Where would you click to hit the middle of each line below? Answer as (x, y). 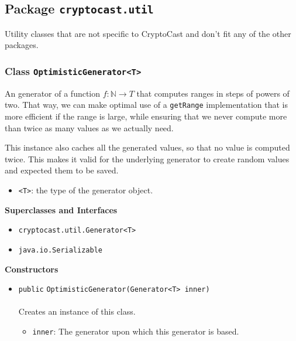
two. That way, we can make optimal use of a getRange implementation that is (146, 105)
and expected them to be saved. (62, 170)
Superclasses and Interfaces (61, 209)
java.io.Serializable (60, 250)
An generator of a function (53, 93)
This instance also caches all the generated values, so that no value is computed (147, 147)
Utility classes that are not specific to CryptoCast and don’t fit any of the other (148, 33)
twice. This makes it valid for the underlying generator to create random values (147, 158)
